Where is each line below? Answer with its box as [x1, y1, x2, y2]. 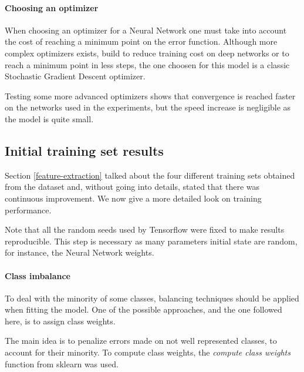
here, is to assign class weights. [5, 314, 116, 327]
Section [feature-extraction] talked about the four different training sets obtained [5, 169, 295, 181]
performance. [5, 203, 52, 216]
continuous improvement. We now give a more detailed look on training [5, 192, 262, 204]
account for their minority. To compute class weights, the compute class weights [5, 346, 291, 358]
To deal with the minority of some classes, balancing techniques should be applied [5, 291, 299, 304]
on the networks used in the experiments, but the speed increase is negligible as [5, 101, 291, 113]
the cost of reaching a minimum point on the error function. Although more [5, 35, 278, 48]
